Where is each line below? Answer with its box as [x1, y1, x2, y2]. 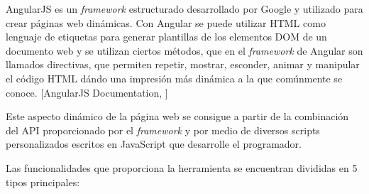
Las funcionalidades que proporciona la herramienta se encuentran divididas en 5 [6, 160, 358, 175]
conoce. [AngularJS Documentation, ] [6, 85, 168, 99]
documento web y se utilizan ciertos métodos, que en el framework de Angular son [6, 43, 363, 58]
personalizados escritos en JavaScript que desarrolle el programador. [6, 136, 302, 151]
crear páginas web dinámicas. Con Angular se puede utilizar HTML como [6, 15, 326, 30]
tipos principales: [6, 174, 80, 189]
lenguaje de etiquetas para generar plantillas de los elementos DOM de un [6, 29, 327, 44]
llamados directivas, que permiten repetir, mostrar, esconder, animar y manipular [6, 57, 360, 72]
